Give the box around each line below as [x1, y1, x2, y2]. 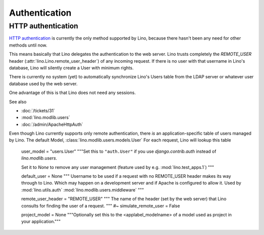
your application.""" [21, 218, 61, 225]
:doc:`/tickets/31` [21, 108, 55, 114]
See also [9, 98, 27, 105]
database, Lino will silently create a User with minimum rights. [9, 65, 134, 70]
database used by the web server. [9, 81, 78, 87]
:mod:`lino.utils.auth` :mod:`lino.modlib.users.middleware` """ [21, 187, 144, 193]
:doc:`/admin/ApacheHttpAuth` [21, 121, 83, 127]
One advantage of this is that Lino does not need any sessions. [9, 90, 136, 95]
